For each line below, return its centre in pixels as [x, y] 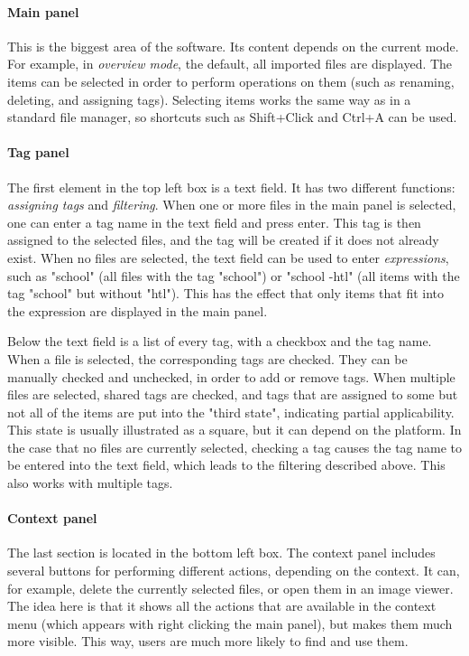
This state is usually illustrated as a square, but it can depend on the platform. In [234, 430]
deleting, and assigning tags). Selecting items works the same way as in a [209, 99]
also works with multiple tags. [90, 483]
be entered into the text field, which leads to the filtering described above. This [226, 465]
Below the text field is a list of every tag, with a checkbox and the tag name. [220, 341]
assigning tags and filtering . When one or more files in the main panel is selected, [232, 205]
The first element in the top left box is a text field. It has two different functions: [231, 187]
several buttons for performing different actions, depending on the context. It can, [234, 571]
